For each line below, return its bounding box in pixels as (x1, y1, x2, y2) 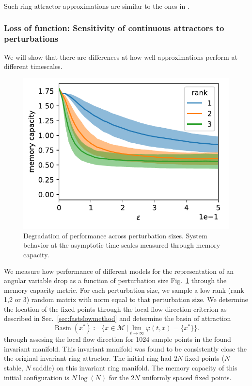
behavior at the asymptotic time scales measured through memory (23, 240, 220, 250)
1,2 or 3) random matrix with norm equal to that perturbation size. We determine (4, 294, 248, 304)
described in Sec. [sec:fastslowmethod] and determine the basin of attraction (4, 313, 231, 323)
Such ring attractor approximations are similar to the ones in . (4, 1, 189, 11)
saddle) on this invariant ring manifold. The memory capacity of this (33, 363, 237, 373)
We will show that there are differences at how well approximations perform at (4, 51, 237, 62)
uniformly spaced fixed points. (142, 372, 232, 382)
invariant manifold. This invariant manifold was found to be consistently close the (4, 343, 247, 353)
